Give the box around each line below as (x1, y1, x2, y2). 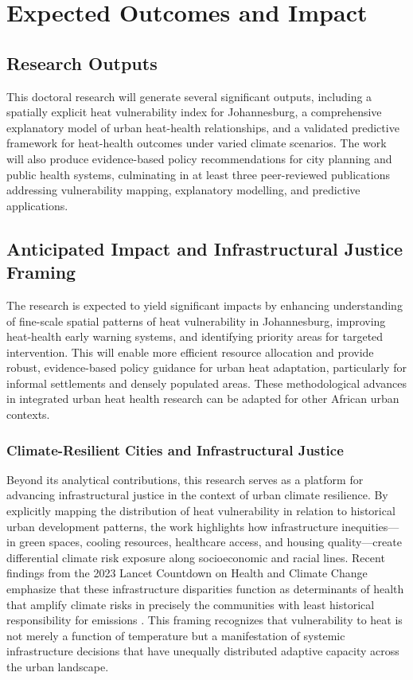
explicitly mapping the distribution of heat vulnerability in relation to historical (6, 502, 395, 519)
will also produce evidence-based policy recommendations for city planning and (6, 150, 392, 166)
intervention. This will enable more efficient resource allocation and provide (6, 343, 374, 360)
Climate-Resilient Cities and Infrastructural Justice (6, 440, 344, 459)
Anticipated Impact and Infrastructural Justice (6, 236, 403, 260)
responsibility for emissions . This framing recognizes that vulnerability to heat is (6, 612, 403, 628)
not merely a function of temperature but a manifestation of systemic (6, 627, 345, 643)
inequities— (341, 518, 399, 534)
